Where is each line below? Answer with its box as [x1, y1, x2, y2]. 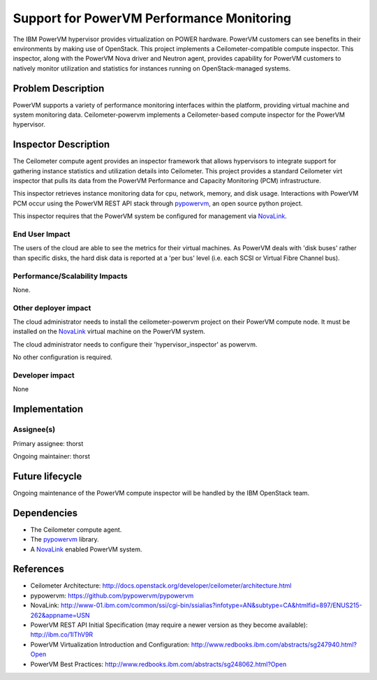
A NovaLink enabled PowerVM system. [30, 545, 142, 554]
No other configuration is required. [13, 353, 113, 361]
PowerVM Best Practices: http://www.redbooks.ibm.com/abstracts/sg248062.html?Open [30, 660, 287, 668]
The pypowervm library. [30, 535, 99, 544]
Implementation [13, 403, 84, 415]
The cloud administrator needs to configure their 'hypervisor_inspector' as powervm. [13, 340, 258, 349]
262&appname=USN [30, 611, 90, 619]
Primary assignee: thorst [13, 439, 84, 447]
